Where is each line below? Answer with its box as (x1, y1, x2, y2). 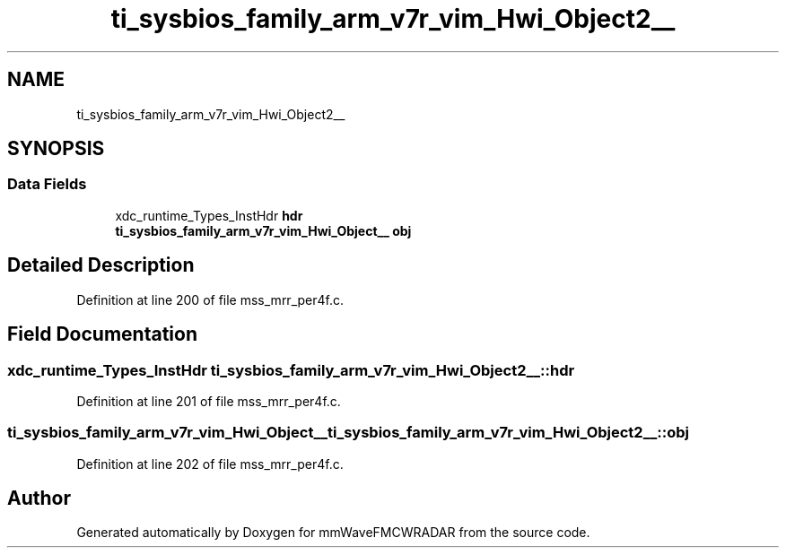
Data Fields (7, 175, 87, 194)
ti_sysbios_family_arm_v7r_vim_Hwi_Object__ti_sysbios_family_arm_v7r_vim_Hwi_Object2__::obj (7, 423, 689, 442)
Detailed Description (7, 254, 195, 277)
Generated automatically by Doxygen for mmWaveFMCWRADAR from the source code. (76, 525, 590, 541)
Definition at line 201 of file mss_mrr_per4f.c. (76, 393, 341, 409)
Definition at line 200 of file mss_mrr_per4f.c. (76, 291, 344, 308)
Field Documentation (7, 323, 197, 346)
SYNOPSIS (7, 137, 105, 160)
